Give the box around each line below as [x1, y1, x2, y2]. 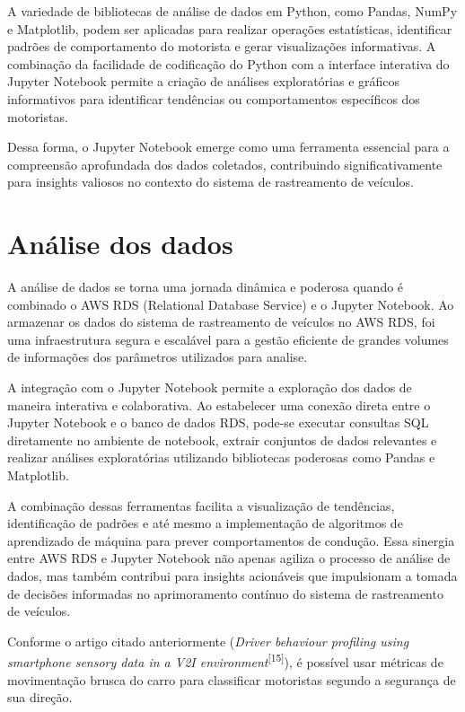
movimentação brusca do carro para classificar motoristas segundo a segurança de [7, 670, 456, 689]
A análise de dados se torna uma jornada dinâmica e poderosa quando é [7, 277, 404, 296]
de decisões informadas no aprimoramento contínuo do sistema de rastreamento [7, 584, 443, 602]
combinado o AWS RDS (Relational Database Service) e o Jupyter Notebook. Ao [7, 294, 454, 313]
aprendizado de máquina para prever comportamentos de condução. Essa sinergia [7, 531, 455, 549]
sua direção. [7, 688, 73, 707]
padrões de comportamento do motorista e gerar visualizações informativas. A [7, 37, 436, 56]
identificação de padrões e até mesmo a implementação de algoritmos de [7, 514, 403, 532]
